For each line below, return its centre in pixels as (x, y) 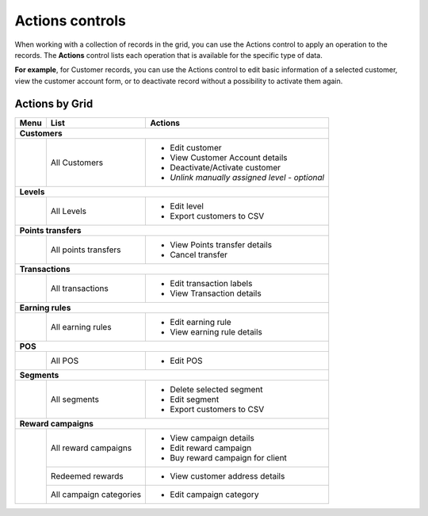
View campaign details (212, 438)
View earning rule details (216, 331)
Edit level (187, 206)
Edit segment (195, 399)
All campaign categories (96, 494)
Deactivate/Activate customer (225, 167)
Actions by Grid (54, 103)
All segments (75, 399)
